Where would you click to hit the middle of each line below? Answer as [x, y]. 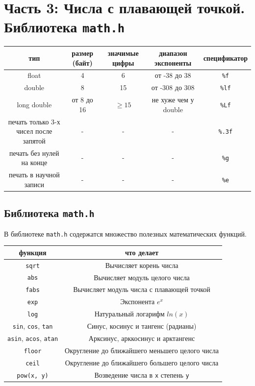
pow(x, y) [33, 375]
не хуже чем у [173, 100]
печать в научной [34, 175]
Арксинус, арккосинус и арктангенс [142, 338]
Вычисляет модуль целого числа [142, 277]
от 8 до [82, 100]
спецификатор [225, 58]
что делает [142, 252]
